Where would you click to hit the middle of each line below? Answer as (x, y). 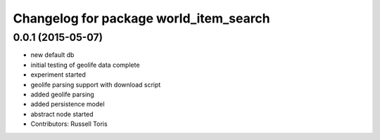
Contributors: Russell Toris (69, 124)
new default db (52, 55)
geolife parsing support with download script (96, 84)
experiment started (58, 75)
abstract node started (62, 114)
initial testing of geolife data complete (85, 65)
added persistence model (68, 104)
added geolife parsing (62, 94)
